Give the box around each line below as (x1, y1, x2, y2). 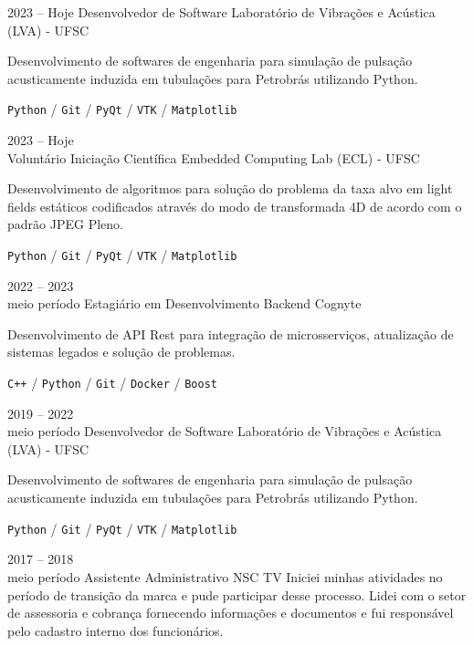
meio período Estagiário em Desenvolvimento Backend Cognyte (7, 294, 362, 313)
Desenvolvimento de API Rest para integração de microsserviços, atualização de (7, 324, 454, 343)
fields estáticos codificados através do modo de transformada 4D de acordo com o (7, 196, 462, 215)
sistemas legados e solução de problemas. (7, 342, 236, 361)
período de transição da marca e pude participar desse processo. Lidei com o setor (7, 585, 467, 604)
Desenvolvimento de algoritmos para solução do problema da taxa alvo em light (7, 179, 453, 198)
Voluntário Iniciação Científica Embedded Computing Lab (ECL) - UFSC (7, 148, 420, 167)
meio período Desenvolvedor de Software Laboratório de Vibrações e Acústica (7, 422, 442, 441)
